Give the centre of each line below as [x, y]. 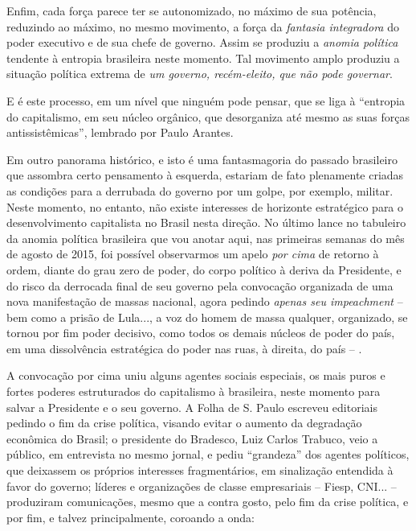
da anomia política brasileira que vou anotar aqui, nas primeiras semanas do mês [206, 238]
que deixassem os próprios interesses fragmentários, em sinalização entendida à [200, 470]
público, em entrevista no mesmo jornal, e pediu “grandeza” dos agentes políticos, [208, 454]
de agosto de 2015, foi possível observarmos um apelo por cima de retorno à [193, 254]
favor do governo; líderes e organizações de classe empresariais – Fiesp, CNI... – [202, 486]
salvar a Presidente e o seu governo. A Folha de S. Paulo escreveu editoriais [192, 407]
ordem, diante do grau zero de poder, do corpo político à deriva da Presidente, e [204, 269]
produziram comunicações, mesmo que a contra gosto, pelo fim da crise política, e [208, 502]
